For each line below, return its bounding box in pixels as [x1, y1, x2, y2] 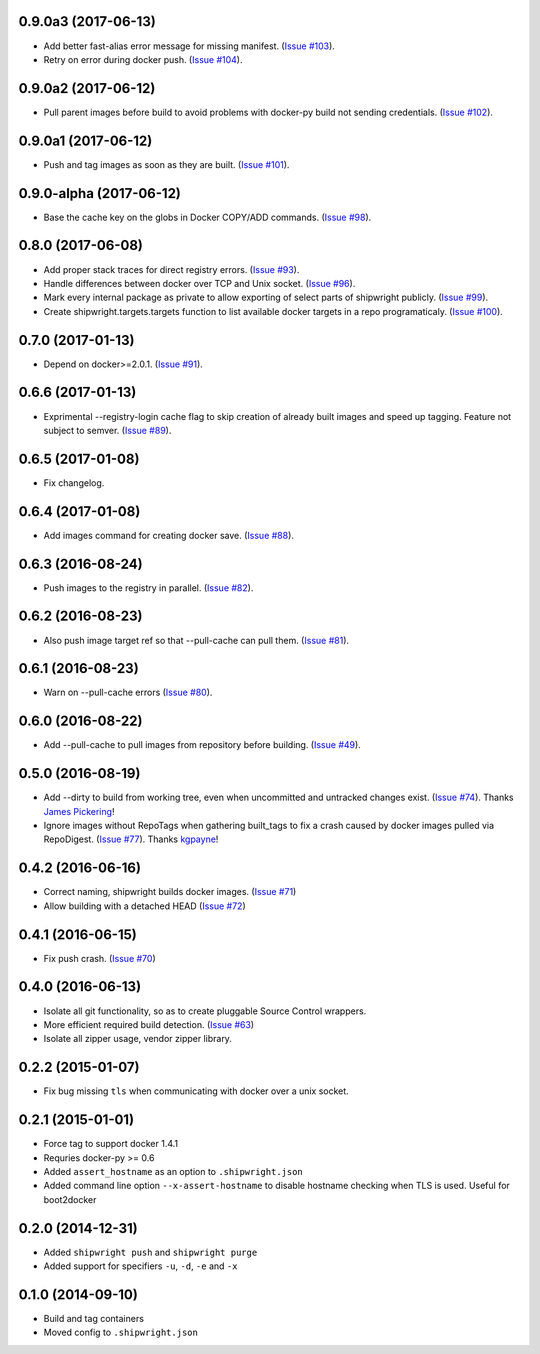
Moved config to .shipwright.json [43, 1326, 199, 1339]
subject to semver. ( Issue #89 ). [43, 424, 172, 436]
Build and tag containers [43, 1312, 145, 1324]
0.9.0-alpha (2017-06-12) [18, 185, 182, 202]
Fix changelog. [43, 476, 105, 489]
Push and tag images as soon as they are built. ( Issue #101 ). [43, 158, 290, 170]
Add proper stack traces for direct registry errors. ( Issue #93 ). [43, 263, 300, 275]
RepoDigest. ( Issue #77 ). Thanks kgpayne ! [43, 833, 219, 845]
